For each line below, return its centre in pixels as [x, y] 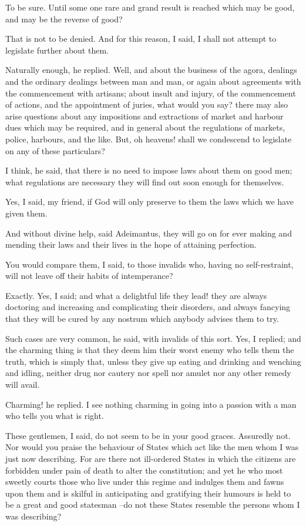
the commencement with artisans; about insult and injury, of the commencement [151, 93]
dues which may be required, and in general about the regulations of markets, [145, 127]
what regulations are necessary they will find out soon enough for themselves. [145, 182]
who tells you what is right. [55, 416]
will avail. [23, 384]
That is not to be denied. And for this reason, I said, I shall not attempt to [141, 39]
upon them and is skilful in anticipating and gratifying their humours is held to [148, 493]
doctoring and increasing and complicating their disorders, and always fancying [148, 307]
